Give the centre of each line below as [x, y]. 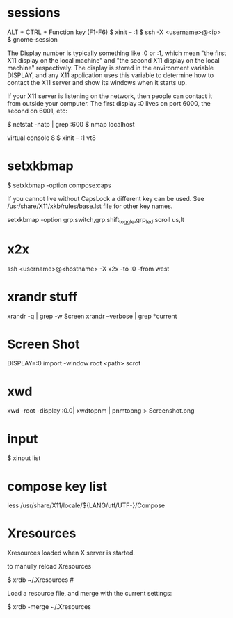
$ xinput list [24, 458]
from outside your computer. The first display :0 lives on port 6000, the [109, 103]
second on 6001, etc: [37, 111]
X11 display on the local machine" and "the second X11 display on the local [114, 60]
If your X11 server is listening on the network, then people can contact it [110, 96]
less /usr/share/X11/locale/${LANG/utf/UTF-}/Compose [86, 505]
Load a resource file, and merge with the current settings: [90, 594]
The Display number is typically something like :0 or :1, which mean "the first [117, 53]
